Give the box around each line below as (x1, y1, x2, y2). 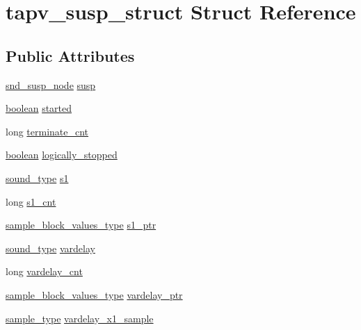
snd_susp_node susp (6, 77, 96, 92)
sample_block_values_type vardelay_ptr (6, 287, 183, 302)
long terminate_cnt (6, 124, 89, 138)
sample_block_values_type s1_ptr (6, 217, 157, 232)
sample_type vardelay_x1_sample (6, 311, 154, 325)
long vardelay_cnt (6, 264, 83, 279)
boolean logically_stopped (6, 147, 118, 162)
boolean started (6, 101, 72, 115)
